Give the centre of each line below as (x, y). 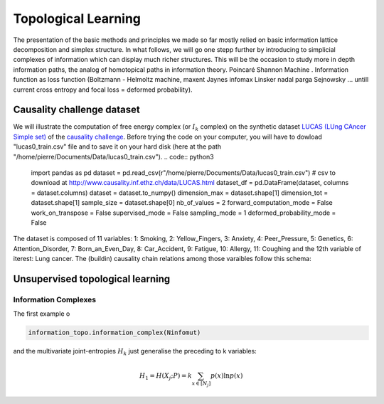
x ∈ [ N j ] (201, 384)
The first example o (42, 314)
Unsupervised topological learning (92, 278)
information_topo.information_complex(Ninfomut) (114, 333)
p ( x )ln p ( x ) (226, 376)
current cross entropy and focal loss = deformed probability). (103, 90)
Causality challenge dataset (76, 110)
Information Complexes (54, 299)
